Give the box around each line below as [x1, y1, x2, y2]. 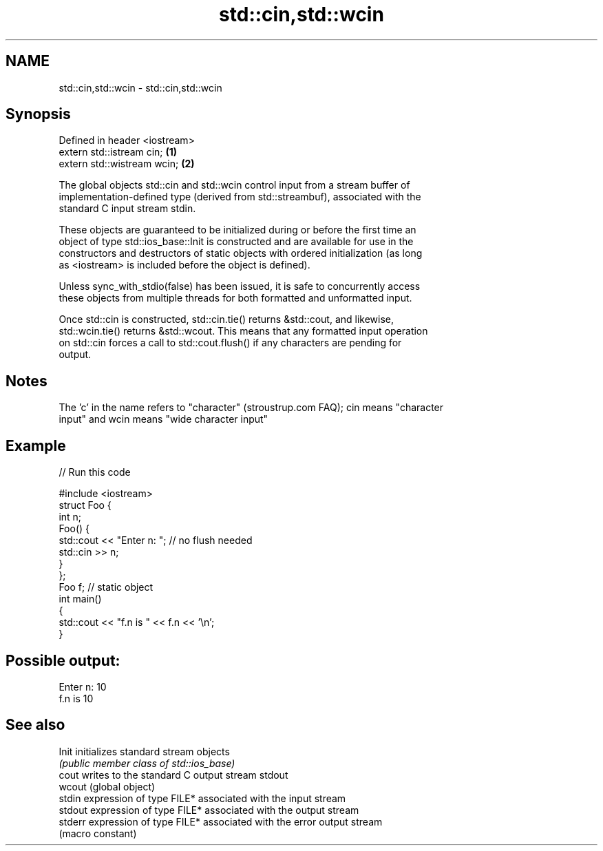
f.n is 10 [59, 692, 94, 704]
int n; [59, 511, 82, 523]
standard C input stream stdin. [59, 202, 196, 215]
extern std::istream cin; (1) [59, 146, 178, 158]
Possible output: [6, 651, 120, 669]
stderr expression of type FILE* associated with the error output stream [59, 815, 383, 828]
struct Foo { [59, 499, 112, 512]
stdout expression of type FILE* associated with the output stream [59, 803, 359, 816]
